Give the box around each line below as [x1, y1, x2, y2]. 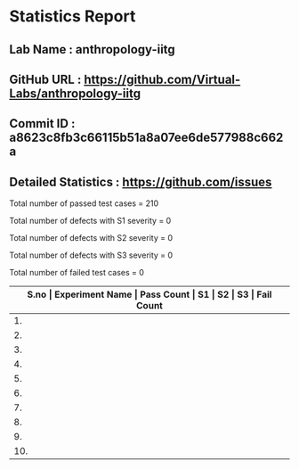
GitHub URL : [9, 71, 82, 86]
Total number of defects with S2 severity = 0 [9, 233, 174, 243]
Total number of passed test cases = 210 [9, 198, 159, 209]
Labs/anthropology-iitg [9, 86, 141, 101]
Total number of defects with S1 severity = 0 [9, 216, 172, 226]
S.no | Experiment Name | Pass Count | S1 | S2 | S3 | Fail [27, 288, 272, 300]
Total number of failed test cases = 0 [9, 267, 145, 278]
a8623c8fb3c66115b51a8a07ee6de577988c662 [9, 130, 284, 145]
